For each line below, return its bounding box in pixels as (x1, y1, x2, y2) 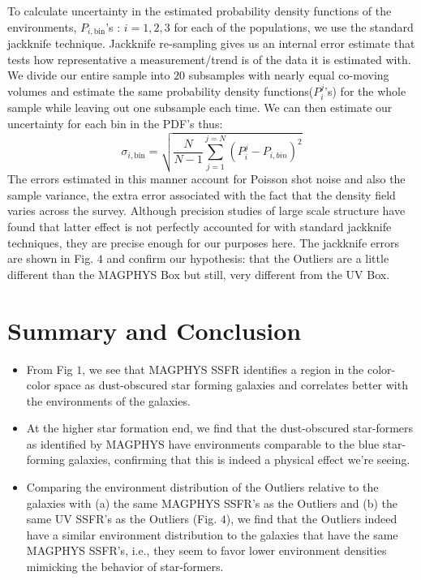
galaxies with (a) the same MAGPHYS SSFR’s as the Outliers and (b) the (26, 494, 398, 511)
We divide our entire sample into (7, 67, 170, 84)
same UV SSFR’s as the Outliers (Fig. (26, 510, 217, 527)
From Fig (26, 360, 73, 377)
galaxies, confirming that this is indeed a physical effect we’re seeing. (68, 451, 410, 468)
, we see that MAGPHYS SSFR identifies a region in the (82, 360, 364, 377)
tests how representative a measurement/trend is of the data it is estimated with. (7, 50, 411, 67)
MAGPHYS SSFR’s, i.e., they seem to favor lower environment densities (26, 542, 387, 559)
